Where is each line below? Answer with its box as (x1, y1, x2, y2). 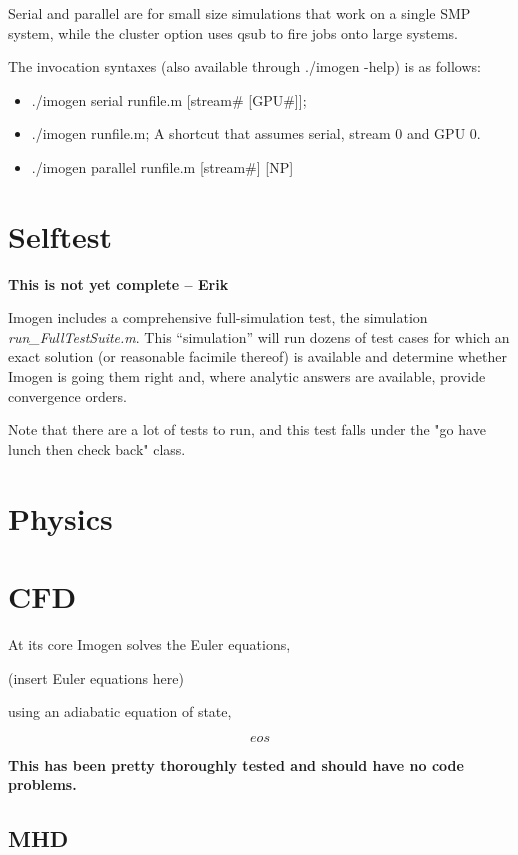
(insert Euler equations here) (8, 667, 184, 688)
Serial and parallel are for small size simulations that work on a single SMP (8, 3, 471, 23)
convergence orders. (8, 385, 127, 406)
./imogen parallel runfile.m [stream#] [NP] (31, 156, 294, 177)
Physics (8, 497, 113, 538)
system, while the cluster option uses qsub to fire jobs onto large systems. (8, 22, 459, 43)
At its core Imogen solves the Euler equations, (8, 633, 291, 654)
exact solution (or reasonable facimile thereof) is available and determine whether (8, 346, 507, 367)
